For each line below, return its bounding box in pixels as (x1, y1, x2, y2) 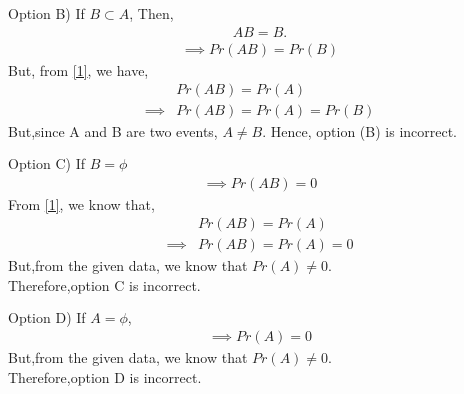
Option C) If (8, 152, 86, 173)
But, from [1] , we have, (8, 59, 149, 80)
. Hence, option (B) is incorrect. (262, 121, 458, 142)
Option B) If (8, 3, 85, 23)
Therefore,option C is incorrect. (8, 274, 201, 295)
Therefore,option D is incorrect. (8, 366, 202, 387)
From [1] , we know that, (8, 193, 155, 214)
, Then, (129, 3, 174, 23)
